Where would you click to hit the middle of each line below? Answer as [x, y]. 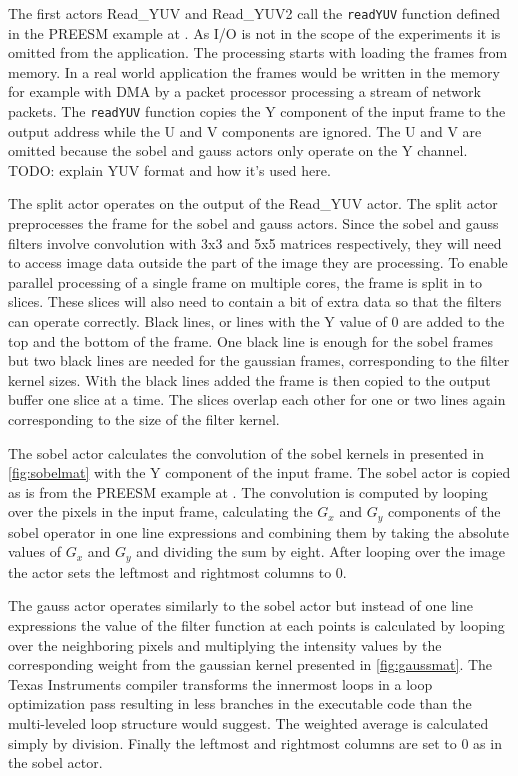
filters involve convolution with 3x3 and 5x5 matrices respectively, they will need [255, 242]
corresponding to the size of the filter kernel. [144, 419]
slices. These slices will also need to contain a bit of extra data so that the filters [255, 301]
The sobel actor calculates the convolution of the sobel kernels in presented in [246, 452]
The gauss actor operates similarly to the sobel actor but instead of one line [240, 605]
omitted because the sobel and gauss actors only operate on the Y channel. [238, 150]
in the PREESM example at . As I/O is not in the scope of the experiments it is [254, 32]
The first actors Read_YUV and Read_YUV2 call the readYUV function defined [254, 13]
